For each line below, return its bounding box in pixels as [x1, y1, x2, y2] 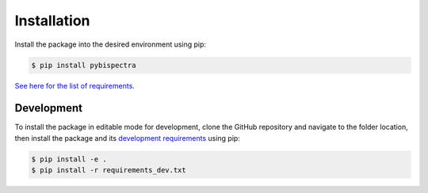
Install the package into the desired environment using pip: [14, 40, 206, 49]
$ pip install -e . [31, 154, 107, 164]
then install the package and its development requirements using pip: [14, 133, 241, 142]
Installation [14, 12, 90, 29]
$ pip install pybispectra [31, 60, 136, 70]
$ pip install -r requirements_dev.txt [31, 166, 186, 175]
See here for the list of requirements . [14, 81, 135, 90]
